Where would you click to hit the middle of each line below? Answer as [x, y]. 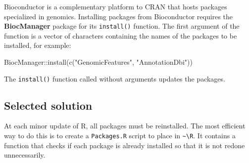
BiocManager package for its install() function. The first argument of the [122, 26]
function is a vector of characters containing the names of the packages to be [121, 35]
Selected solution [48, 105]
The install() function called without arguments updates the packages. [115, 78]
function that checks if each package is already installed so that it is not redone [124, 145]
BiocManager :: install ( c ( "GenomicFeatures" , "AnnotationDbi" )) [98, 62]
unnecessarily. [25, 155]
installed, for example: [38, 45]
